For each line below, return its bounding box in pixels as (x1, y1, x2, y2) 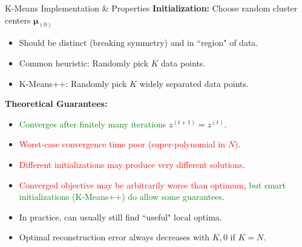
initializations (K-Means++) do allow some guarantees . (19, 190, 225, 203)
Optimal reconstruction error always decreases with (19, 231, 210, 243)
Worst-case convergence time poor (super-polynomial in (19, 138, 226, 150)
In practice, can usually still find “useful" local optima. (19, 210, 222, 223)
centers (5, 13, 31, 26)
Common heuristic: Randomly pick (19, 57, 148, 69)
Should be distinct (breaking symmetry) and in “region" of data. (19, 36, 258, 49)
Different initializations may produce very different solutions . (19, 158, 245, 171)
